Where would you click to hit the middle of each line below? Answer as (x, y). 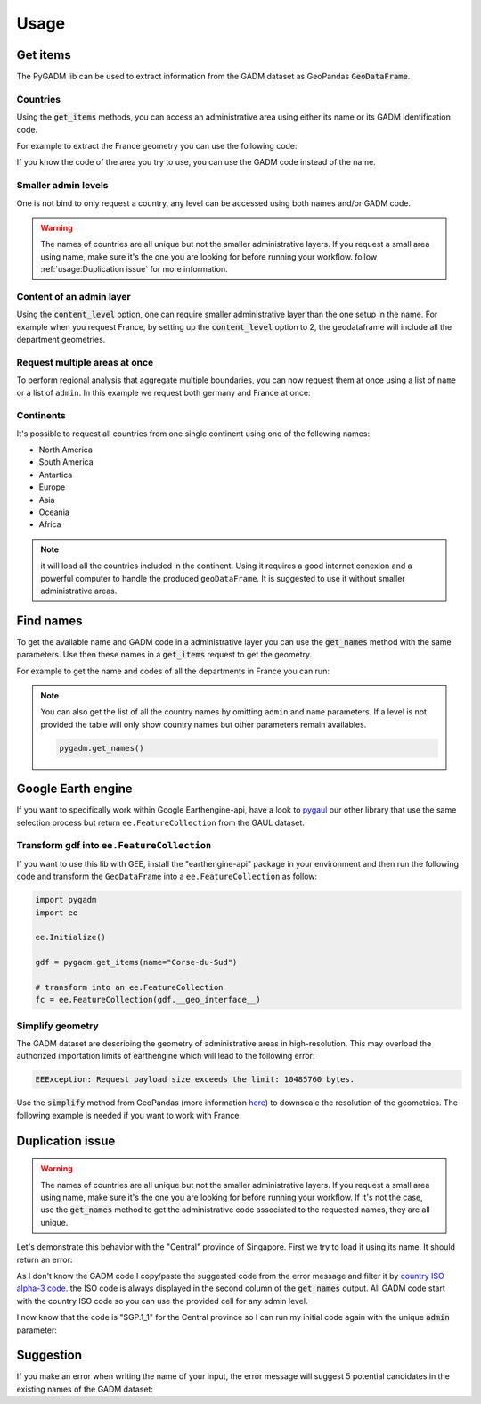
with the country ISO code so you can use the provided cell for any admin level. (162, 1301)
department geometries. (61, 339)
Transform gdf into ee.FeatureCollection (114, 846)
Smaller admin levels (62, 186)
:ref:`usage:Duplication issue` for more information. (134, 269)
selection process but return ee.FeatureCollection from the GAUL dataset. (160, 822)
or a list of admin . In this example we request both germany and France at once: (163, 392)
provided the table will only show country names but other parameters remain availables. (204, 724)
